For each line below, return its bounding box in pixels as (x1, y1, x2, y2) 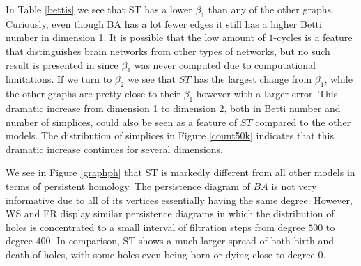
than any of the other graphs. (208, 2, 334, 16)
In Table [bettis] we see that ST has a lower (6, 2, 192, 16)
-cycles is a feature (273, 30, 353, 45)
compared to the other (255, 114, 351, 129)
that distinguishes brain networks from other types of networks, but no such (6, 43, 330, 58)
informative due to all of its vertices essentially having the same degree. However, (6, 192, 353, 207)
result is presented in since (6, 57, 118, 72)
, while (324, 72, 353, 86)
